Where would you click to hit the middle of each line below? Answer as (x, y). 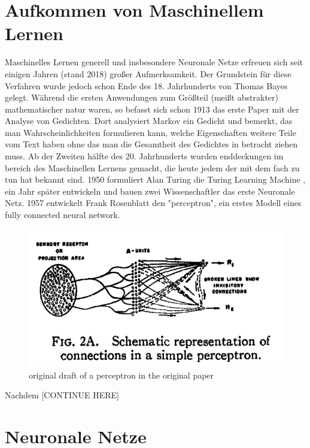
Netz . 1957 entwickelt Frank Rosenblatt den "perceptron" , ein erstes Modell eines (153, 203)
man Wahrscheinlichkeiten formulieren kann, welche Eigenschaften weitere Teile (151, 132)
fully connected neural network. (63, 215)
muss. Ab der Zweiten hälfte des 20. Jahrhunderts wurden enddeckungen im (144, 156)
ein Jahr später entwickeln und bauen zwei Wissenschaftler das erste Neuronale (150, 191)
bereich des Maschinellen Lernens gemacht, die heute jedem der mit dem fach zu (152, 167)
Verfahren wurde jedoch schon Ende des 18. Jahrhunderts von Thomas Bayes (146, 85)
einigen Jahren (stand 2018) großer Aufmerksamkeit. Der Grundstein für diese (148, 73)
